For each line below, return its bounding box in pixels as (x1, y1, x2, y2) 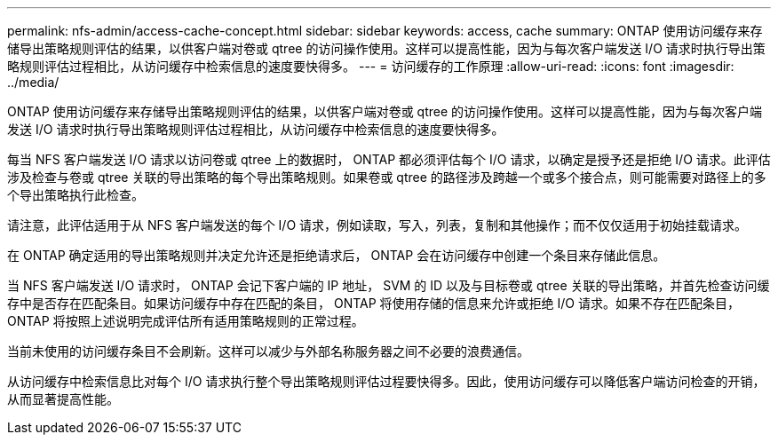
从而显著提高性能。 (7, 391, 119, 406)
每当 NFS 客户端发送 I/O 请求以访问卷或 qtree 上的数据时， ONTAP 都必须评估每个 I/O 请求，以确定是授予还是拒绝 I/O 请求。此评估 (7, 152, 771, 167)
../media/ (7, 75, 60, 90)
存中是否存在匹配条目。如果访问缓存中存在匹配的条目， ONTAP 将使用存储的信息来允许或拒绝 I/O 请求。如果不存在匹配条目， (7, 296, 740, 311)
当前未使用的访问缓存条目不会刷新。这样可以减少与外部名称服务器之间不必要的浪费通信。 (7, 343, 529, 359)
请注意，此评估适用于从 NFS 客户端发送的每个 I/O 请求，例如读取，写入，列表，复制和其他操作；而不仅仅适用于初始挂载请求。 (7, 217, 748, 233)
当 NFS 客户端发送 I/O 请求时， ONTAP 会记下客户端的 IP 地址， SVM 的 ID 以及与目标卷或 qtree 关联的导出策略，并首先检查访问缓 (7, 278, 770, 293)
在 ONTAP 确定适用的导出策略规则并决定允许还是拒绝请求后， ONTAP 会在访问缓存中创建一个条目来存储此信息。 (7, 248, 666, 263)
